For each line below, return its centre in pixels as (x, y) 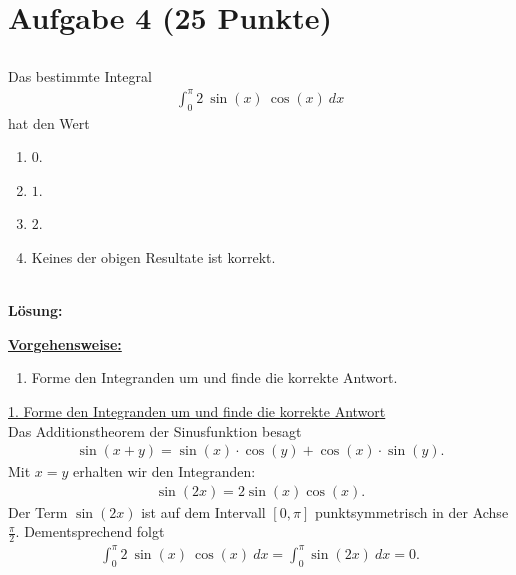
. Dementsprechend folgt (90, 531)
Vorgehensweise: (65, 343)
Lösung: (35, 310)
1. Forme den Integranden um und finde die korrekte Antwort (197, 411)
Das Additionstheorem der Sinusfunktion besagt (155, 430)
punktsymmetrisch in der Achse (411, 511)
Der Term (38, 511)
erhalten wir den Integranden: (164, 471)
